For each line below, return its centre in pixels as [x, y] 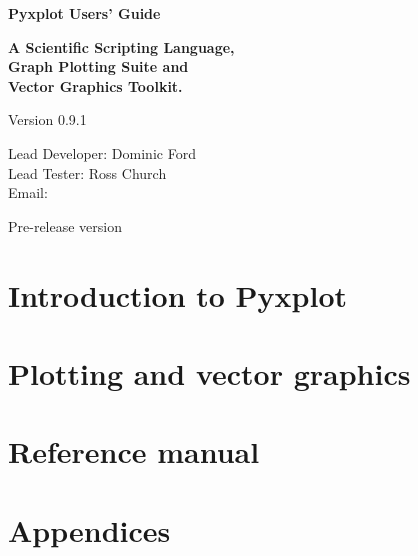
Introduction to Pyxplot [178, 294]
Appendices [89, 529]
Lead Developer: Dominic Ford [102, 152]
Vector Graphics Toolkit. [95, 85]
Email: [28, 192]
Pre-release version [65, 225]
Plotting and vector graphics [209, 372]
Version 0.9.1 [47, 119]
